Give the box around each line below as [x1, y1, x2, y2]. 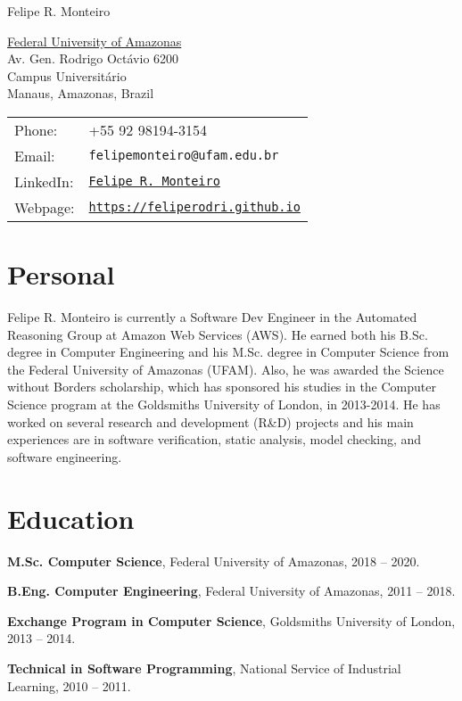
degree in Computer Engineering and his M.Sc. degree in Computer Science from [7, 342, 450, 361]
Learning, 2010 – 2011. [7, 676, 131, 695]
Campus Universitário [7, 66, 127, 85]
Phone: [14, 119, 58, 140]
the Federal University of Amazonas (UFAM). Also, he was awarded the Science [7, 359, 444, 378]
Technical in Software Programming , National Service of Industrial [7, 658, 401, 677]
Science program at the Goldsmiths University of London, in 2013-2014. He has [7, 395, 441, 414]
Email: [14, 144, 55, 166]
